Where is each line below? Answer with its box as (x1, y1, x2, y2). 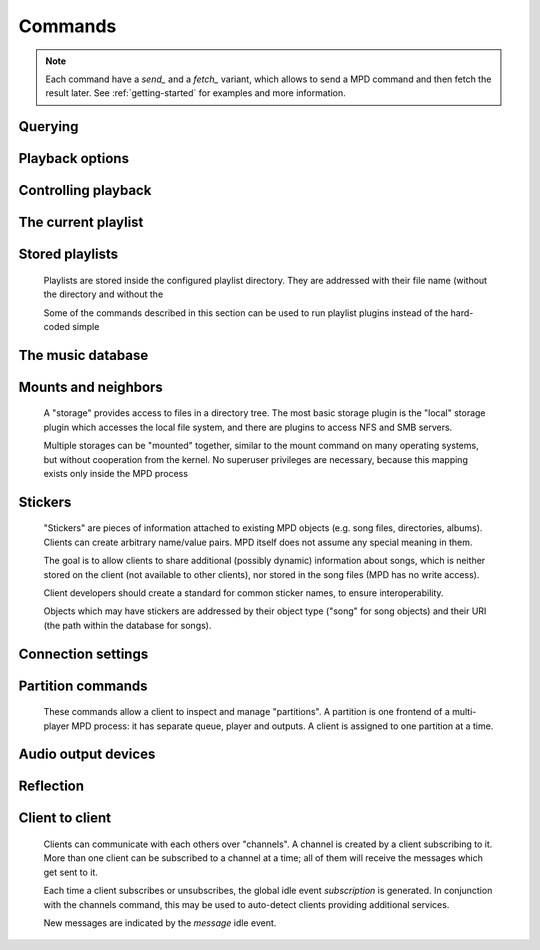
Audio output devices (18, 746, 156, 763)
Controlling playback (18, 182, 152, 199)
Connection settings (18, 645, 149, 662)
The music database (18, 346, 149, 364)
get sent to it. (43, 866, 99, 878)
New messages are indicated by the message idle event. (43, 916, 277, 929)
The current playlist (18, 214, 144, 231)
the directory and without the (43, 288, 164, 300)
